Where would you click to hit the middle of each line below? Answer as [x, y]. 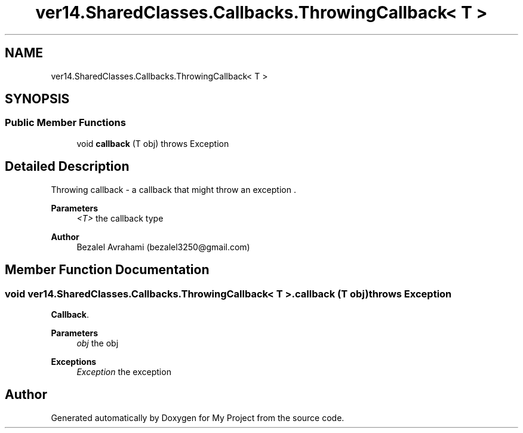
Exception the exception [124, 371]
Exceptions [74, 361]
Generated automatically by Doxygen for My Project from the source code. [198, 417]
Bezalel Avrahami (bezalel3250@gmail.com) [163, 247]
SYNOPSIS [37, 99]
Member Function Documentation [107, 270]
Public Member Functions [65, 123]
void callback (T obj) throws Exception [153, 143]
